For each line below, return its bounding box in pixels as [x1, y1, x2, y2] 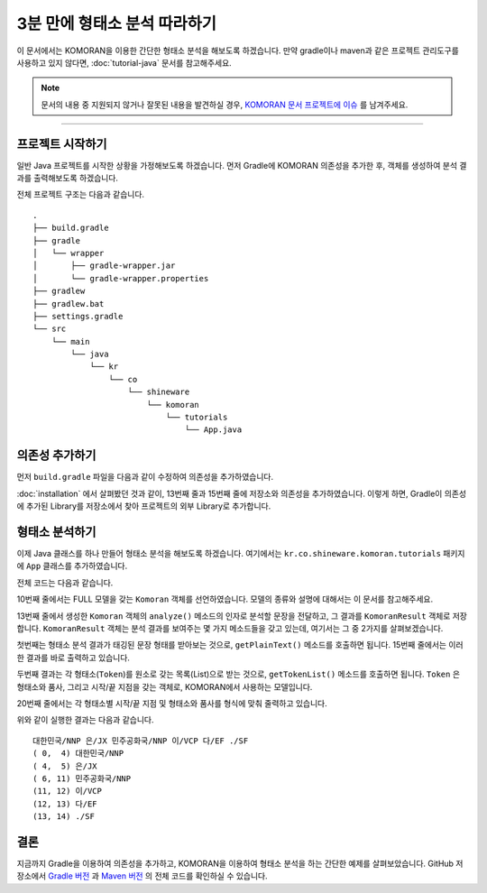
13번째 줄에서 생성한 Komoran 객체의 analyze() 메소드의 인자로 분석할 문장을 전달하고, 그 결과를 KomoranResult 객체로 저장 [16, 610, 468, 621]
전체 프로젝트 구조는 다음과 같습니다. [16, 189, 144, 200]
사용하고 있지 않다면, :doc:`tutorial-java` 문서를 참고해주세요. [16, 57, 232, 68]
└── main [51, 336, 90, 346]
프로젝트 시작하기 [16, 136, 107, 152]
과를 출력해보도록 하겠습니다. [16, 172, 119, 184]
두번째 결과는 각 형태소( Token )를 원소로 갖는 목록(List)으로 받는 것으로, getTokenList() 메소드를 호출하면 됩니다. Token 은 [16, 668, 460, 680]
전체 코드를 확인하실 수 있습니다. [154, 870, 268, 881]
